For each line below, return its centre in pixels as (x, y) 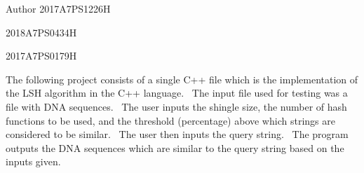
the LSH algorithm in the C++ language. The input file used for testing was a (177, 93)
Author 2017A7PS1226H (58, 8)
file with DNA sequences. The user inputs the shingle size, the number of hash (176, 106)
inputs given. (33, 161)
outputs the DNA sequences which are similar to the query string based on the (175, 147)
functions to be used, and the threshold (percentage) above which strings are (170, 120)
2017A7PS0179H (41, 56)
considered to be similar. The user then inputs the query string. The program (177, 134)
